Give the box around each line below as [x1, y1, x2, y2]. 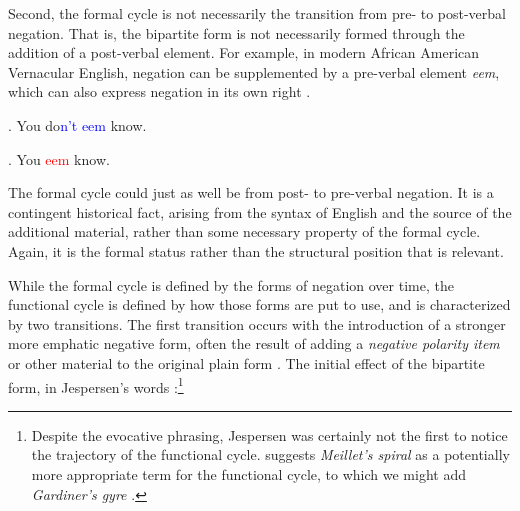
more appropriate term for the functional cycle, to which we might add [31, 463, 466, 484]
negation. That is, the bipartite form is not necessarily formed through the [8, 22, 465, 43]
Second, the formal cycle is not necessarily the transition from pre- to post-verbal [8, 3, 506, 23]
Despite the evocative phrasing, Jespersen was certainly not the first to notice [31, 424, 508, 445]
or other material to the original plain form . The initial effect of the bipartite [8, 352, 485, 373]
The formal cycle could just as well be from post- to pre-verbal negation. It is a [8, 182, 494, 203]
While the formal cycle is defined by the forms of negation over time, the [8, 274, 454, 295]
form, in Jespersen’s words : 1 [8, 373, 184, 397]
